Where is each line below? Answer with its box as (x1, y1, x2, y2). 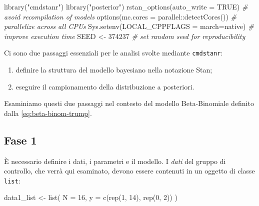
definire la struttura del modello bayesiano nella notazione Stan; (15, 64, 212, 75)
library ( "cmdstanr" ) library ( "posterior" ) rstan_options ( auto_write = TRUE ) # (4, 1, 248, 11)
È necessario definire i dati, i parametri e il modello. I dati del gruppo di (4, 155, 226, 166)
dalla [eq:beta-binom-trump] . (4, 107, 92, 118)
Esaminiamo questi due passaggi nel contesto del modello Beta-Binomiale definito (4, 98, 254, 108)
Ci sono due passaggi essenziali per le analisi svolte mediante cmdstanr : (4, 47, 223, 58)
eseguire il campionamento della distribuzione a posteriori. (15, 81, 194, 91)
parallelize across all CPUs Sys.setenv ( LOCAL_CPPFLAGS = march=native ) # (4, 21, 254, 31)
